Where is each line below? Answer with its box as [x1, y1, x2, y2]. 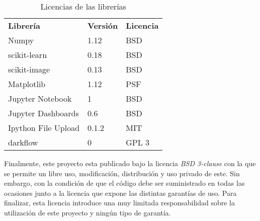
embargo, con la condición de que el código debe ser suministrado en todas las [4, 178, 245, 188]
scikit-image [8, 63, 50, 75]
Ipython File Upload [8, 122, 80, 133]
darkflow [8, 136, 38, 148]
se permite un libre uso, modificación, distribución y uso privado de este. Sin [4, 168, 240, 178]
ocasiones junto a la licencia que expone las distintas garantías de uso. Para [4, 187, 237, 198]
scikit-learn [8, 49, 47, 60]
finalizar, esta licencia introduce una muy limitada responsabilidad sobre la [4, 197, 235, 208]
